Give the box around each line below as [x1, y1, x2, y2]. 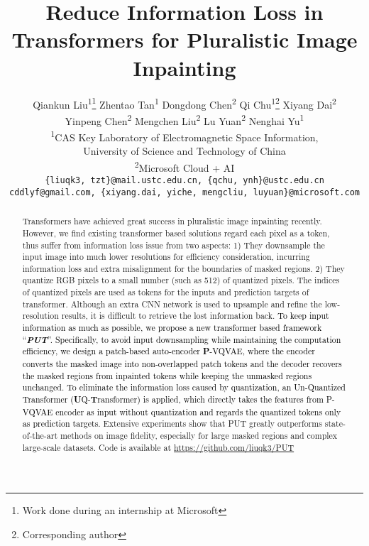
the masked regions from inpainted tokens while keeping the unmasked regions [22, 369, 312, 381]
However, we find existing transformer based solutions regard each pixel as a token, [22, 226, 330, 239]
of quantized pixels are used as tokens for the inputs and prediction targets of [22, 286, 309, 298]
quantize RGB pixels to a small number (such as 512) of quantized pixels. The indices [22, 274, 340, 286]
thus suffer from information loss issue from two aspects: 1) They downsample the [22, 239, 325, 251]
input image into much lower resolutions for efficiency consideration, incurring [22, 251, 310, 263]
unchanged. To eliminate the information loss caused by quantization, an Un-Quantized [22, 381, 346, 393]
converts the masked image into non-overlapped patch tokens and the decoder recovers [22, 358, 342, 370]
